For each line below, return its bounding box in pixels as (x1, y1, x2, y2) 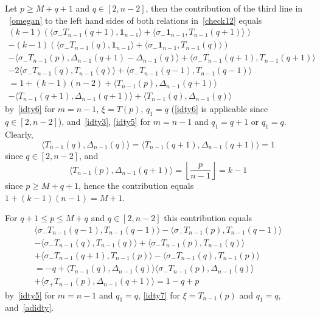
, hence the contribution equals (78, 179, 194, 192)
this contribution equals (164, 211, 252, 224)
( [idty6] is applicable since (171, 102, 268, 115)
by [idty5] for (5, 288, 55, 301)
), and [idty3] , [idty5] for (58, 115, 151, 128)
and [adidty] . (5, 301, 54, 314)
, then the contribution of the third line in (145, 2, 303, 14)
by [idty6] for (5, 102, 55, 115)
